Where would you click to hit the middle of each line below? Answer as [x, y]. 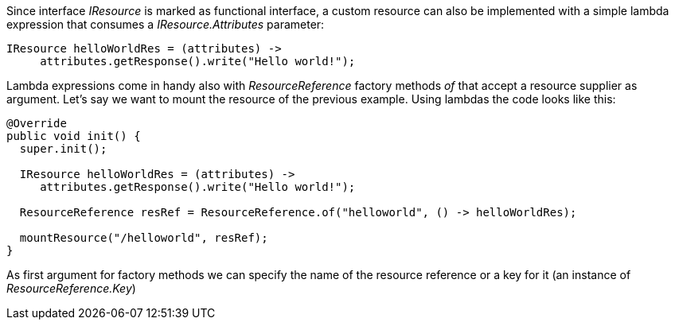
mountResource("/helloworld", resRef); [144, 238]
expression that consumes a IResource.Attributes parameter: [166, 24]
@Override [37, 123]
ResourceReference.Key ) [71, 288]
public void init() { [74, 136]
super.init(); [63, 149]
